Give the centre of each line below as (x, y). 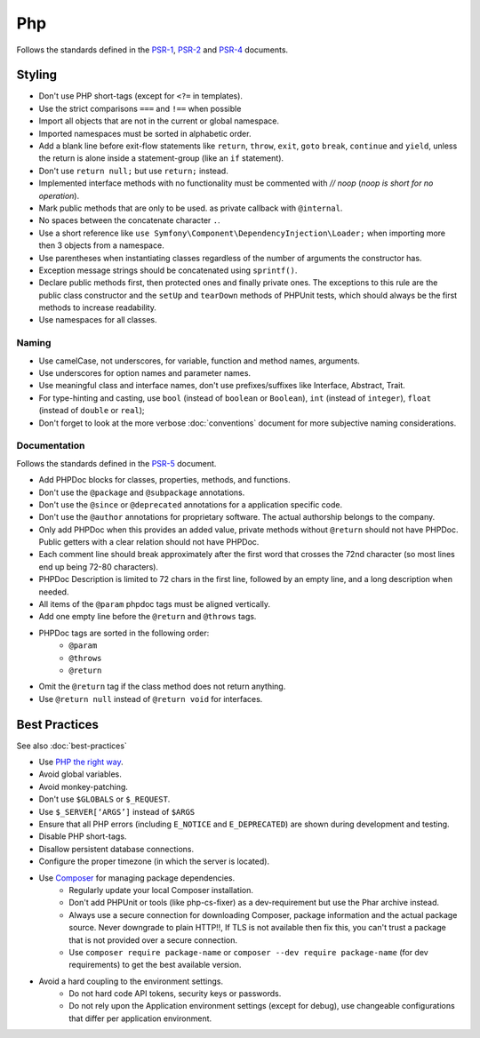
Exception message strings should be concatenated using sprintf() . (168, 270)
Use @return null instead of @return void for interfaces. (151, 699)
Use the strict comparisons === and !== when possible (140, 108)
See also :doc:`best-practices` (72, 746)
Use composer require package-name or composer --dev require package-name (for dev (248, 952)
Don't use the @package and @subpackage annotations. (142, 492)
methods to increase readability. (98, 307)
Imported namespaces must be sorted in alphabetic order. (145, 133)
